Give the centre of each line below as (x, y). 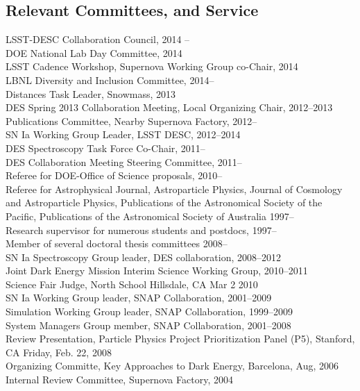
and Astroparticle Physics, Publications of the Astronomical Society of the (164, 202)
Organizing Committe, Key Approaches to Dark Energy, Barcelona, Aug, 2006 (172, 366)
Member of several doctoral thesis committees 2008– (117, 243)
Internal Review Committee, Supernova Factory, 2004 (119, 380)
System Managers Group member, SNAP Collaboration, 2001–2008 (148, 325)
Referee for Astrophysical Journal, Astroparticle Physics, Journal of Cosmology (174, 189)
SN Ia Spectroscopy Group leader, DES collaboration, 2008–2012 (144, 257)
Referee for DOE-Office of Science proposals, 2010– (114, 175)
